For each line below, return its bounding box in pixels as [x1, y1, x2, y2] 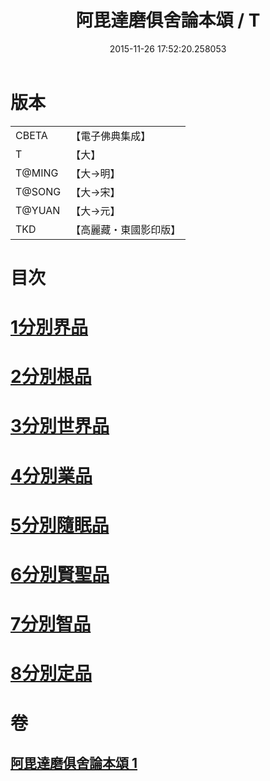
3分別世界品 [10, 415, 110, 438]
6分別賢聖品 [10, 564, 110, 586]
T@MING [15, 166, 59, 180]
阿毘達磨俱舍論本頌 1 [10, 754, 138, 771]
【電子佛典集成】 [70, 129, 152, 143]
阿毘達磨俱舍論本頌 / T [75, 9, 261, 32]
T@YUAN [15, 203, 61, 217]
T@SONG [15, 184, 62, 198]
